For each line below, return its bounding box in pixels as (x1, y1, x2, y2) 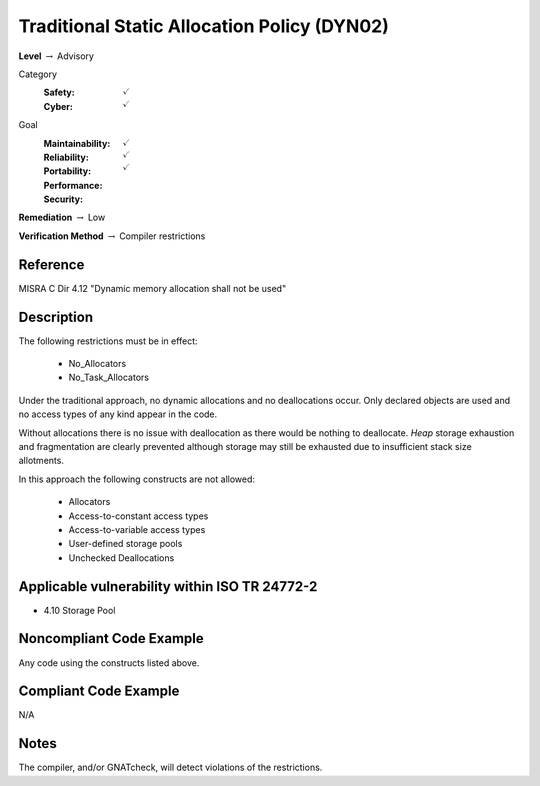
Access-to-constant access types (68, 510, 209, 522)
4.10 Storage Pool (43, 604, 116, 616)
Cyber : (43, 100, 74, 112)
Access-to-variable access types (68, 523, 206, 535)
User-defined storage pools (68, 538, 183, 550)
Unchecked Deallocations (68, 551, 175, 564)
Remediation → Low (18, 211, 106, 224)
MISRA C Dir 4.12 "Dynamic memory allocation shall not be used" (18, 282, 287, 294)
